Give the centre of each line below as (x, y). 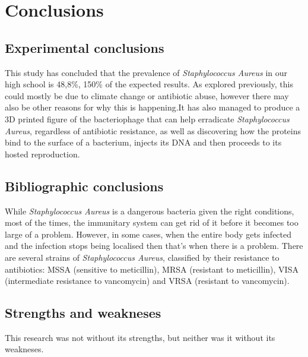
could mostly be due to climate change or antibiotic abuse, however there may (147, 95)
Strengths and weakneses (83, 313)
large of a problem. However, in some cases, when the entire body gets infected (148, 234)
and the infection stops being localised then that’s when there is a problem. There (154, 246)
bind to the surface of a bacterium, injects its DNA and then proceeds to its (143, 142)
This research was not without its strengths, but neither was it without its (140, 337)
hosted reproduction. (42, 154)
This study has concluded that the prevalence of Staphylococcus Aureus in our (146, 72)
